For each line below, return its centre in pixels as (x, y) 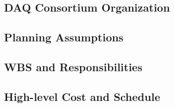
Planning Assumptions (64, 37)
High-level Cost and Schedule (82, 96)
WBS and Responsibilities (73, 66)
